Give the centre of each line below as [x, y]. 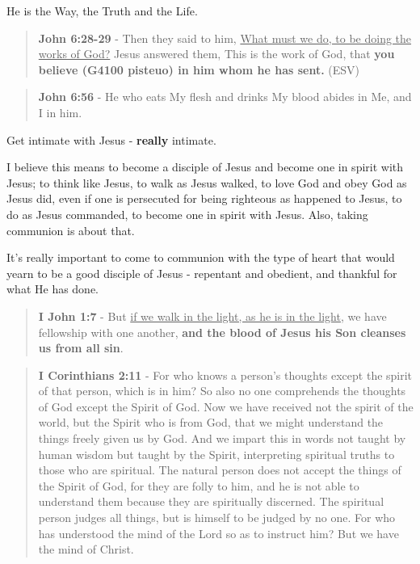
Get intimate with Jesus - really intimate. [111, 139]
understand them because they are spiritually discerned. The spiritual [211, 501]
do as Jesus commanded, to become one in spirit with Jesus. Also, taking [187, 214]
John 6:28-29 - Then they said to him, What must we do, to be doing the [225, 38]
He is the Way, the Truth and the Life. [102, 11]
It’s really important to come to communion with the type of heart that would [201, 257]
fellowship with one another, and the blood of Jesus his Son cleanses [222, 332]
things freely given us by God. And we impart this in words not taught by [222, 438]
